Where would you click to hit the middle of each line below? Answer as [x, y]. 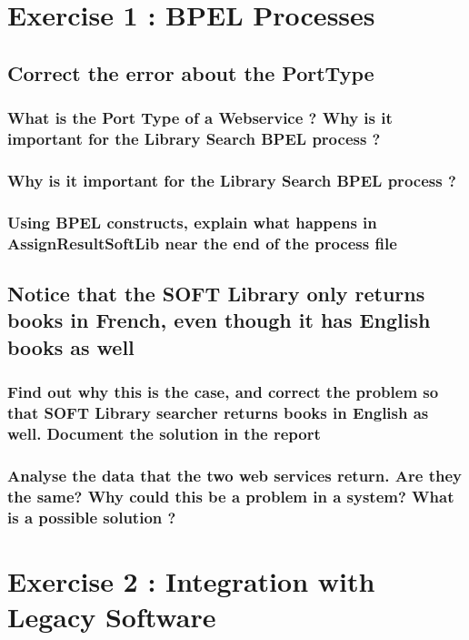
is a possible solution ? [92, 517]
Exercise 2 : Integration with [191, 580]
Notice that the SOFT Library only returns [216, 293]
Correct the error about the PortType [191, 72]
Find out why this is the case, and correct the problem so [223, 392]
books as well [71, 346]
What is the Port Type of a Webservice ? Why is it [200, 118]
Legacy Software [112, 616]
